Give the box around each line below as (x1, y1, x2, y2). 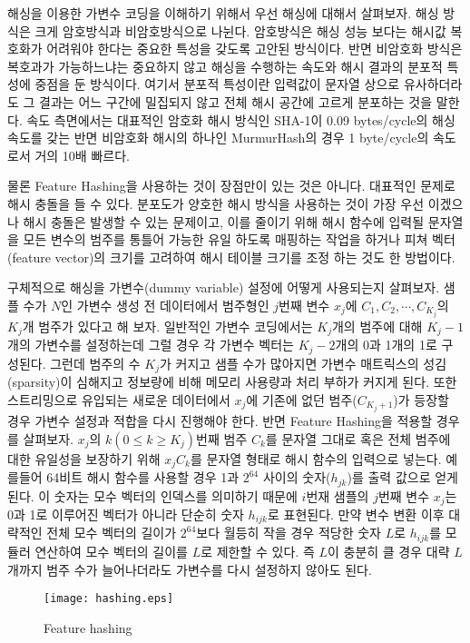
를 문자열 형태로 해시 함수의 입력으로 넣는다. (190, 449, 442, 468)
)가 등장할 (393, 390, 449, 409)
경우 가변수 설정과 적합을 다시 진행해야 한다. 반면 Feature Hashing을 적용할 (7, 411, 433, 430)
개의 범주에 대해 (331, 317, 423, 335)
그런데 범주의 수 (50, 353, 141, 372)
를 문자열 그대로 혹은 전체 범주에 (265, 429, 451, 448)
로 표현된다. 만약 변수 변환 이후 (268, 505, 445, 523)
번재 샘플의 (306, 486, 369, 505)
